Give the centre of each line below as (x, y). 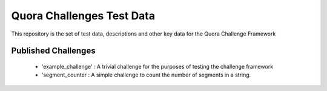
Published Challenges (54, 51)
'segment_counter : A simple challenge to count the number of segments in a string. (146, 75)
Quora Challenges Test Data (83, 16)
